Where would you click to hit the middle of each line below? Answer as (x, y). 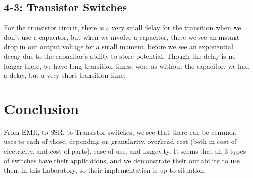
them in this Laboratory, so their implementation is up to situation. (105, 170)
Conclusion (42, 108)
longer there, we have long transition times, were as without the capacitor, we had (126, 65)
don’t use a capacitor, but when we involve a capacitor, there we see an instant (122, 37)
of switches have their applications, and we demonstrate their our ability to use (122, 160)
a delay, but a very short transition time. (65, 75)
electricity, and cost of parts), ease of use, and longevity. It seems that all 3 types (125, 151)
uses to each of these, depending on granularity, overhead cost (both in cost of (120, 141)
